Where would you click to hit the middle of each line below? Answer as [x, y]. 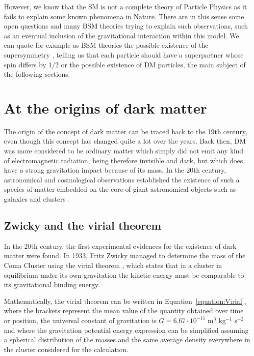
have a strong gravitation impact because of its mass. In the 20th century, [115, 170]
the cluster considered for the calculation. [66, 349]
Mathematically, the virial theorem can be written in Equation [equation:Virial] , [125, 301]
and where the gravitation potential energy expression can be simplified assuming [126, 330]
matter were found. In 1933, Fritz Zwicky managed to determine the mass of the [125, 255]
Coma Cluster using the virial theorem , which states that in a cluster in [113, 265]
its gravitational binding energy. [52, 284]
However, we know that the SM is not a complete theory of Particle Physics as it [126, 6]
